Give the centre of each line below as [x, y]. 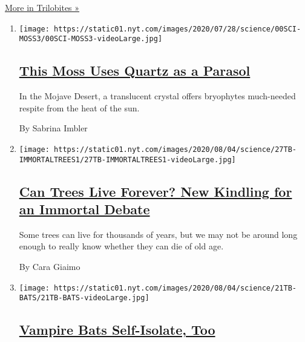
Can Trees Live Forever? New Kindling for [156, 191]
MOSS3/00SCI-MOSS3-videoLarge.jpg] [91, 39]
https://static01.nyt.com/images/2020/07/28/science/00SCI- [178, 29]
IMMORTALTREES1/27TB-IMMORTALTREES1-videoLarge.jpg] [127, 159]
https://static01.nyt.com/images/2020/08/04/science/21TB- [175, 288]
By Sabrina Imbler [53, 128]
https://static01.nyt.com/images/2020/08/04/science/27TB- [175, 149]
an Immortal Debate [84, 209]
